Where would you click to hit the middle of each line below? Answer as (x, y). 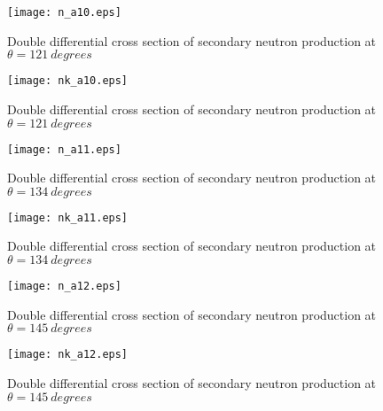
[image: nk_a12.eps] (68, 355)
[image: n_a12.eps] (64, 286)
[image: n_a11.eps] (64, 149)
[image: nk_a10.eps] (68, 81)
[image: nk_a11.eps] (68, 217)
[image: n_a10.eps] (64, 12)
